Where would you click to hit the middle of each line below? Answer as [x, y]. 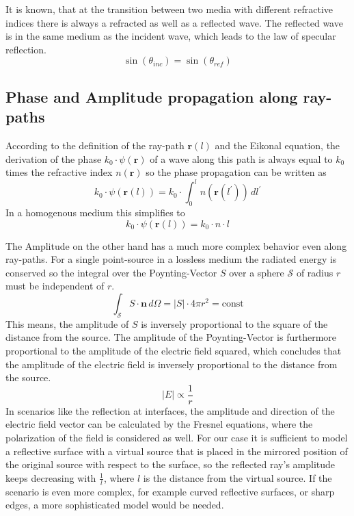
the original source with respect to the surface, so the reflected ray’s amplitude [171, 464]
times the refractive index [59, 172]
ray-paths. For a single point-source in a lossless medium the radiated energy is [171, 259]
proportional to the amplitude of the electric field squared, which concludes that [174, 350]
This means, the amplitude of [67, 323]
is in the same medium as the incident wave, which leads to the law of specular [171, 36]
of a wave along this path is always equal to [241, 158]
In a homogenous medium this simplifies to [95, 212]
